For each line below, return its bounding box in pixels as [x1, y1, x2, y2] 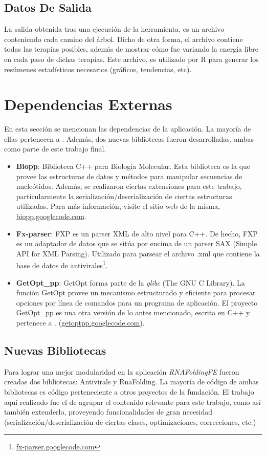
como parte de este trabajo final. [4, 143, 106, 154]
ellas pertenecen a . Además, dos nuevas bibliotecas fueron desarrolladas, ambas [4, 133, 254, 144]
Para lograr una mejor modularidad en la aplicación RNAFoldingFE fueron [4, 366, 239, 377]
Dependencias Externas [4, 94, 172, 115]
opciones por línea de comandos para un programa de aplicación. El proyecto [16, 297, 258, 308]
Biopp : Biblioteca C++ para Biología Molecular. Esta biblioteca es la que [16, 161, 251, 171]
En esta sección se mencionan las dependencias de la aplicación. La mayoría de [4, 123, 251, 134]
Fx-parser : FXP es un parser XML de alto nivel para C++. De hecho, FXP [16, 228, 258, 239]
